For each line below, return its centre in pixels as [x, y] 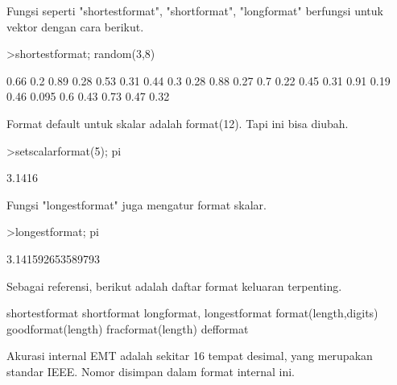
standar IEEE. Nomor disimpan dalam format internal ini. [151, 371]
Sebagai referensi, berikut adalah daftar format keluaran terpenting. [174, 286]
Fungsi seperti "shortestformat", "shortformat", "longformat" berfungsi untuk [195, 10]
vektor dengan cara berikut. [75, 26]
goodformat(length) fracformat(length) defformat [128, 328]
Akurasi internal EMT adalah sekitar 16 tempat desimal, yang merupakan [190, 356]
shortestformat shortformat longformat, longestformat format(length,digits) [192, 313]
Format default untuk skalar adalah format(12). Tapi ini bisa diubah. [178, 123]
